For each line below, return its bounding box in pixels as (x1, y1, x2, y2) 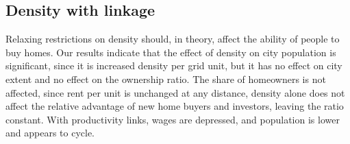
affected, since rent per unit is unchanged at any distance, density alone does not (5, 85, 345, 99)
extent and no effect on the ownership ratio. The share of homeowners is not (5, 71, 326, 86)
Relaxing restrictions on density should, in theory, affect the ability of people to (5, 32, 340, 46)
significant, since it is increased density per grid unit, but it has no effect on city (5, 58, 342, 73)
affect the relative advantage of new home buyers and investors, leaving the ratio (5, 99, 344, 113)
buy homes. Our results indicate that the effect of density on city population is (5, 45, 336, 59)
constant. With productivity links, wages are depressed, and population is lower (5, 112, 340, 126)
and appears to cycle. (5, 125, 95, 140)
